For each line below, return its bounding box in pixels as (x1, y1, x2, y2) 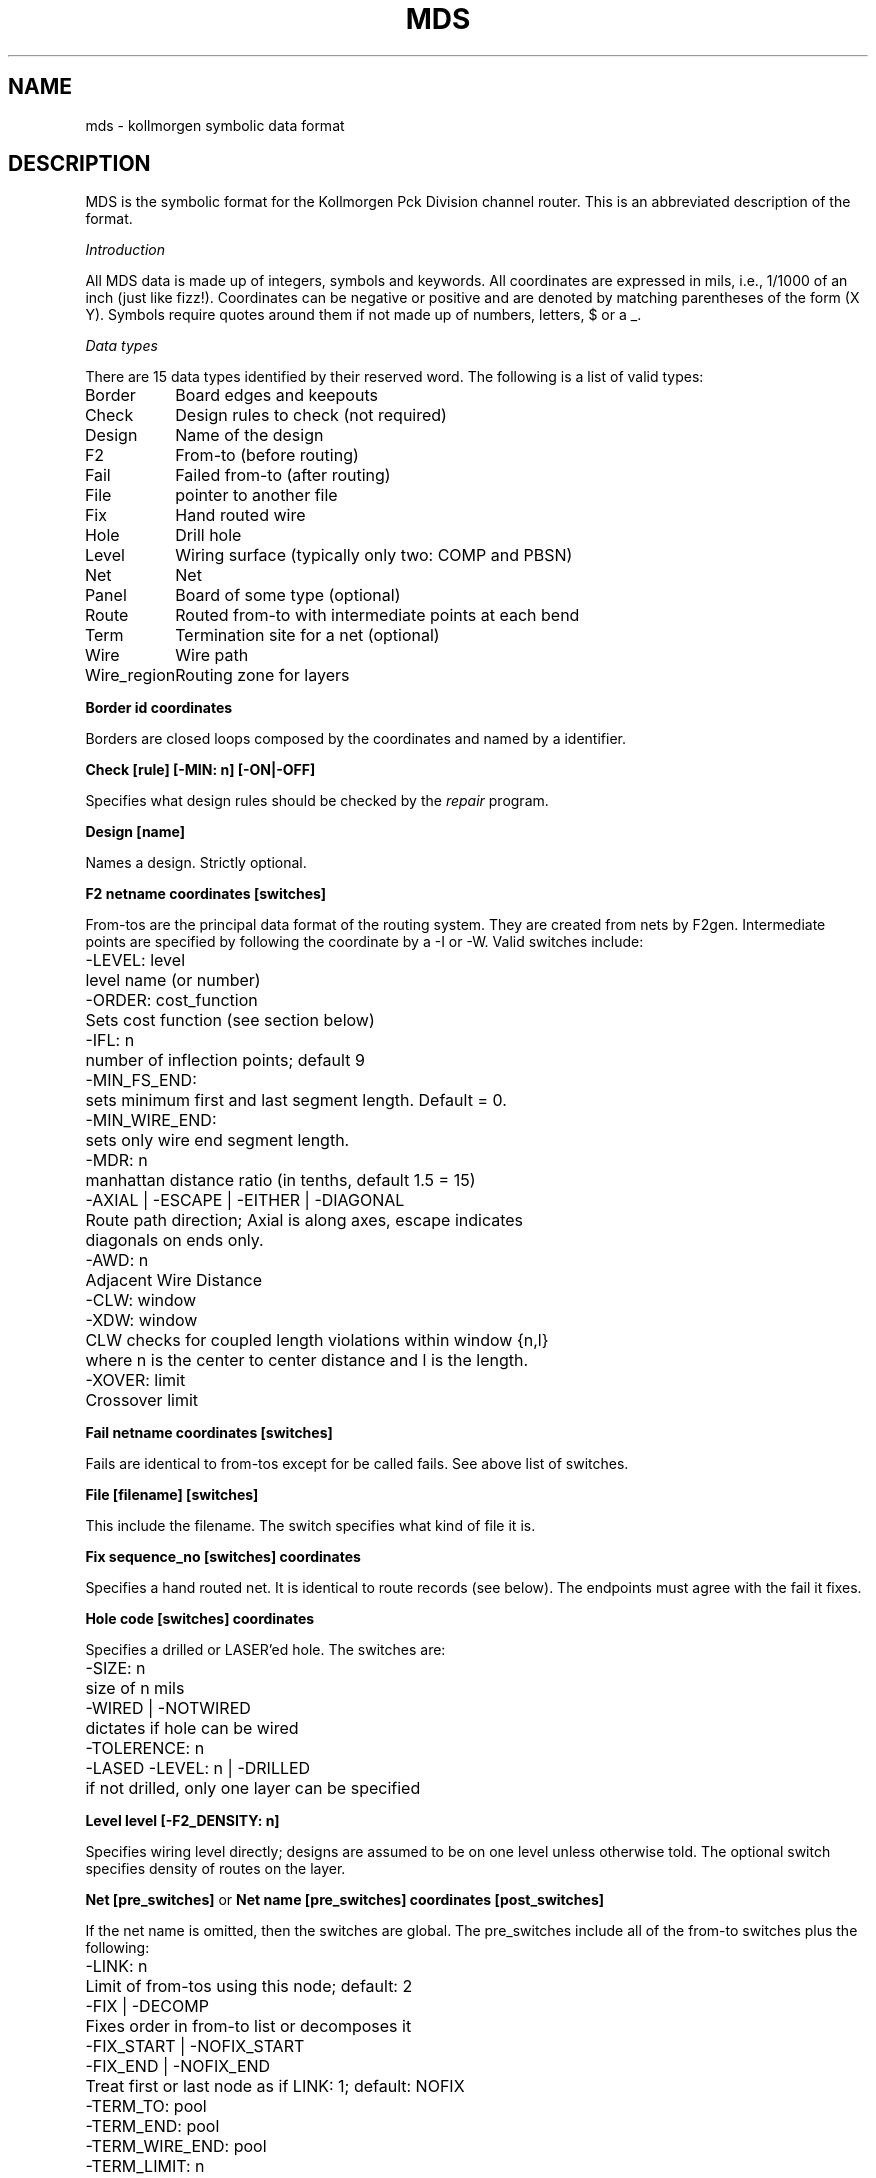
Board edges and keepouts (175, 385, 378, 406)
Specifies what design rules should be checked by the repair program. (85, 792, 549, 810)
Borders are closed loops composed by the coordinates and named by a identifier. (85, 730, 626, 748)
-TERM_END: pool (85, 2116, 220, 2137)
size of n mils (85, 1678, 185, 1699)
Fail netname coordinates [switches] (85, 1424, 333, 1442)
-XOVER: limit (85, 1370, 186, 1391)
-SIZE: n (85, 1658, 146, 1679)
